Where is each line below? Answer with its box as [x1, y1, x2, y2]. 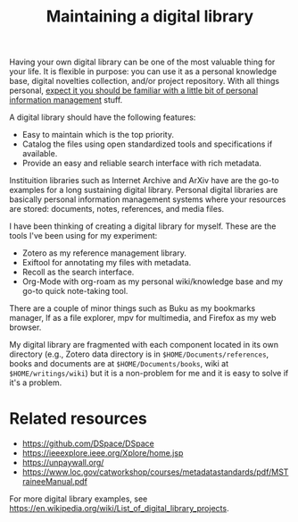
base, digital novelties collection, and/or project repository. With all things [9, 76, 279, 87]
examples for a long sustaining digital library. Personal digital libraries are [9, 185, 278, 196]
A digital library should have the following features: [9, 112, 196, 122]
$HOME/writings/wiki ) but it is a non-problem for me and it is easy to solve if [9, 368, 289, 379]
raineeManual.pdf [21, 476, 87, 487]
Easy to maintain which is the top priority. [21, 130, 175, 140]
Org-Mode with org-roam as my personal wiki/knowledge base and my [21, 276, 284, 287]
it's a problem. [9, 377, 62, 388]
